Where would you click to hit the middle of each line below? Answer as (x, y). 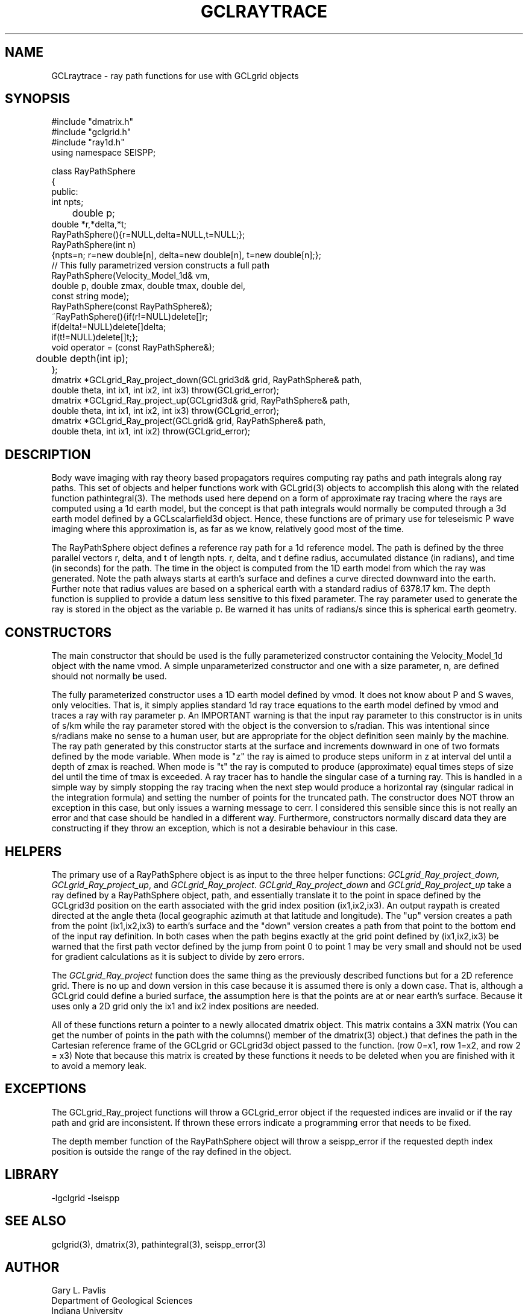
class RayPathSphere (93, 171)
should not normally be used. (109, 676)
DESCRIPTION (48, 454)
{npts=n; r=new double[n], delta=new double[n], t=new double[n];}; (186, 255)
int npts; (68, 202)
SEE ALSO (36, 1221)
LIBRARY (32, 1175)
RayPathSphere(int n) (94, 245)
